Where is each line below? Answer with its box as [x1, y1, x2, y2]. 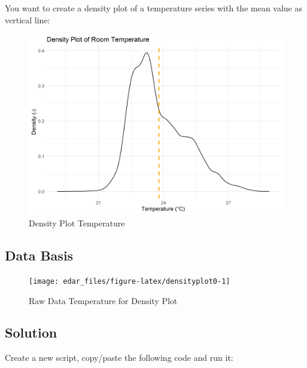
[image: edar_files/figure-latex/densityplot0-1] [29, 277, 230, 286]
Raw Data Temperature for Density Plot [29, 294, 178, 306]
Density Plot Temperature [29, 217, 125, 229]
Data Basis [5, 246, 74, 265]
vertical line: [5, 13, 50, 26]
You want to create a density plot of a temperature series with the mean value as [5, 2, 303, 14]
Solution [5, 323, 57, 342]
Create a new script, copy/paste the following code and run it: [5, 351, 233, 364]
